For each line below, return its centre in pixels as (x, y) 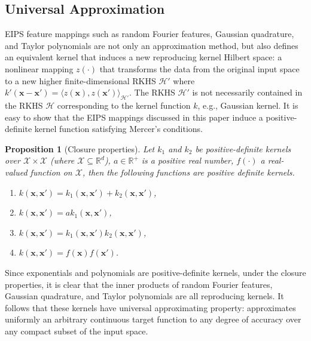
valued (16, 172)
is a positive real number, (187, 160)
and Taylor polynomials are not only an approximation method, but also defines (152, 45)
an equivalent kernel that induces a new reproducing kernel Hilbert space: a (144, 57)
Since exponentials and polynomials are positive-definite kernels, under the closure (155, 272)
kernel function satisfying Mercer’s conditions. (119, 129)
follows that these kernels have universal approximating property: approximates (150, 307)
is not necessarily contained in (247, 92)
